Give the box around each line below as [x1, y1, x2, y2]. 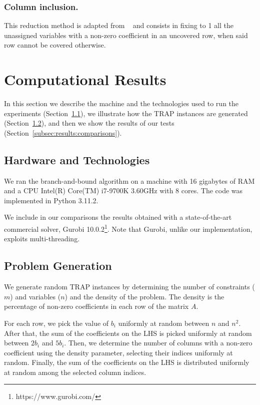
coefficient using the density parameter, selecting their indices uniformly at [4, 347, 233, 357]
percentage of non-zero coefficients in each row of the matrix [4, 301, 189, 311]
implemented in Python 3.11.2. [4, 195, 98, 205]
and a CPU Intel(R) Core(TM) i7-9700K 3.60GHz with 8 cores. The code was [4, 185, 243, 196]
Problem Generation [4, 258, 112, 273]
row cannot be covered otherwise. [4, 40, 106, 50]
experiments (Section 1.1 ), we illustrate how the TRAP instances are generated [4, 108, 248, 118]
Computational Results [4, 69, 166, 90]
